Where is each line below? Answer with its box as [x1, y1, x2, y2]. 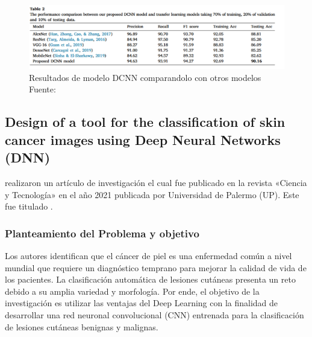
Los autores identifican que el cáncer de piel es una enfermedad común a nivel [5, 249, 292, 262]
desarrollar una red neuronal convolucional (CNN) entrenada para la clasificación [5, 308, 304, 321]
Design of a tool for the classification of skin [5, 112, 285, 131]
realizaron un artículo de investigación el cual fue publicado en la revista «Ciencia [5, 176, 307, 188]
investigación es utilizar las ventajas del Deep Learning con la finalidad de [5, 297, 278, 309]
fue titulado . [5, 200, 53, 213]
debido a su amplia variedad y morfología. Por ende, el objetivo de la [5, 284, 260, 297]
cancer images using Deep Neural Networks [5, 130, 281, 149]
